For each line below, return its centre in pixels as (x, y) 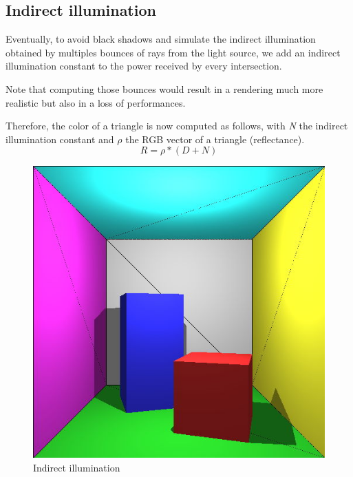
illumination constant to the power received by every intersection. (144, 66)
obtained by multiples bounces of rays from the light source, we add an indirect (173, 52)
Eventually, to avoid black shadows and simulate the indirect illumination (161, 39)
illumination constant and (60, 139)
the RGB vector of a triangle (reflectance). (215, 139)
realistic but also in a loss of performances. (96, 102)
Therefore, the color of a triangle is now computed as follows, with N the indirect (177, 126)
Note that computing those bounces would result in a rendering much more (164, 88)
